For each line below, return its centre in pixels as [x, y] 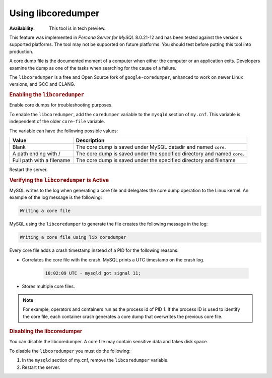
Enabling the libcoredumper [47, 95]
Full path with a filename [41, 160]
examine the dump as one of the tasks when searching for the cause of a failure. [93, 68]
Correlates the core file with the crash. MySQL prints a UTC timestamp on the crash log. [113, 259]
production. [21, 51]
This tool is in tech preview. [77, 28]
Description [90, 140]
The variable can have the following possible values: [64, 131]
